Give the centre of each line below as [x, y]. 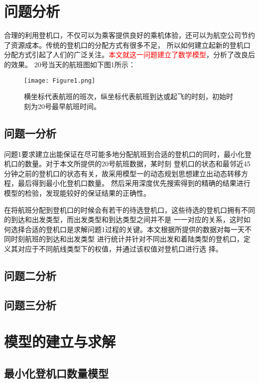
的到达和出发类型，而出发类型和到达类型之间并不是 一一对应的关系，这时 [124, 219]
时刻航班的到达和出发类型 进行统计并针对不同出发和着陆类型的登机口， [127, 239]
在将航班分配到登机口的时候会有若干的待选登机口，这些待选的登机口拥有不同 [129, 209]
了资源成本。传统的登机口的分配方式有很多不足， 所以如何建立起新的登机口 [127, 45]
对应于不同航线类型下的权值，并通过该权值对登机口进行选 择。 [120, 248]
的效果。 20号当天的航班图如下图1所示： [70, 64]
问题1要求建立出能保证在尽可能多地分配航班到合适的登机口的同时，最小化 [124, 154]
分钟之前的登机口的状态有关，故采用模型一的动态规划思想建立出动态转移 [123, 173]
